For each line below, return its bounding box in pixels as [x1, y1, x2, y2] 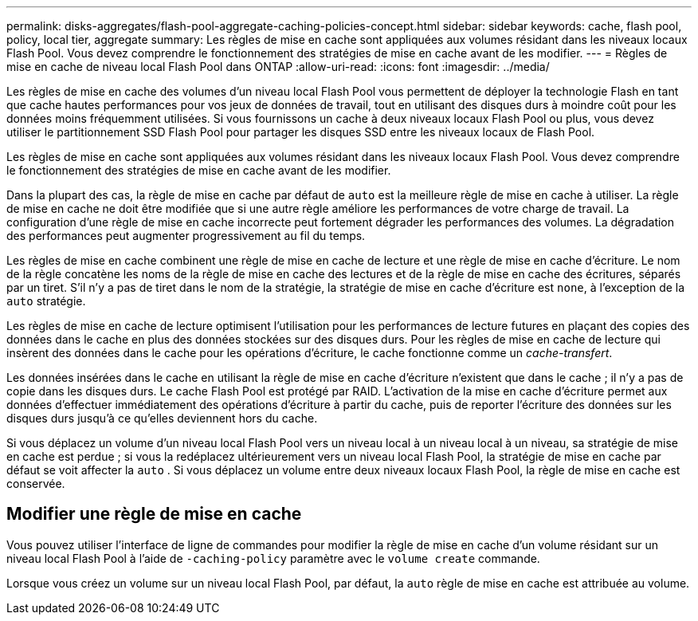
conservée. [6, 477, 65, 490]
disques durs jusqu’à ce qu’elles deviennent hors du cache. [6, 411, 318, 425]
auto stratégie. [6, 294, 86, 308]
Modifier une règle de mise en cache [6, 504, 302, 525]
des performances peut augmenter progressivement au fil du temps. [6, 229, 366, 242]
